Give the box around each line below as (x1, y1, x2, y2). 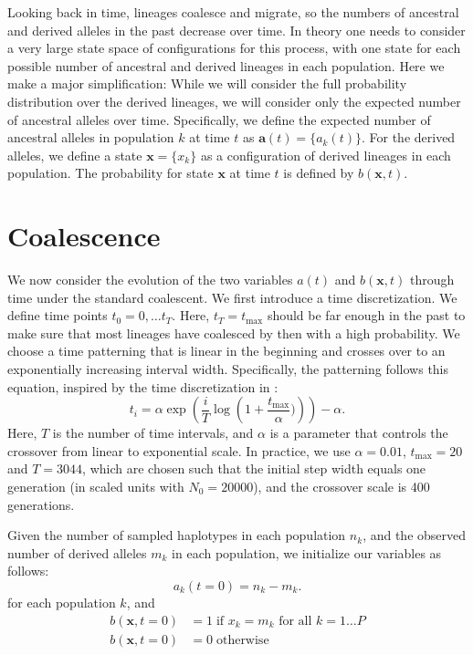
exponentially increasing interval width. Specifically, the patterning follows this (7, 359, 449, 379)
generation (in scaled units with (7, 477, 184, 495)
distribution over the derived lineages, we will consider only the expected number (7, 91, 461, 110)
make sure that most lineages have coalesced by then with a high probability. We (7, 323, 460, 342)
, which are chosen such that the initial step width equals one (82, 459, 426, 478)
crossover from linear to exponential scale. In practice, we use (7, 441, 351, 460)
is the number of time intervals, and (52, 423, 254, 442)
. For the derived (361, 128, 456, 147)
